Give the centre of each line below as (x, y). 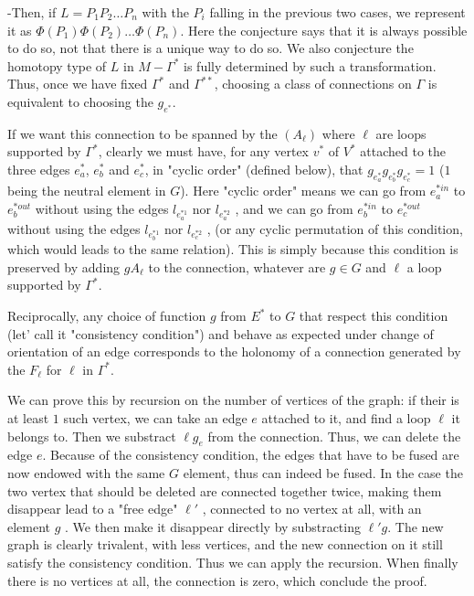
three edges (39, 169)
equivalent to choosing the (80, 101)
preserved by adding (64, 266)
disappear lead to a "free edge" (93, 509)
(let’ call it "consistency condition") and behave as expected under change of (221, 333)
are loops (401, 133)
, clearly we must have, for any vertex (204, 151)
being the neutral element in (87, 191)
